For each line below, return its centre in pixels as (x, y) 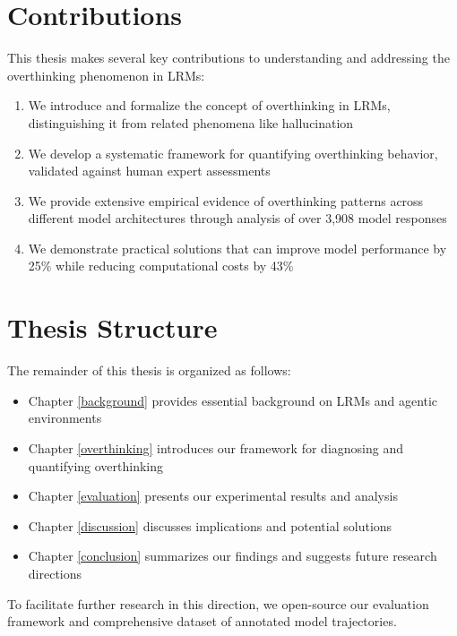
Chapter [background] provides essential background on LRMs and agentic (233, 400)
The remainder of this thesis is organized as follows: (149, 370)
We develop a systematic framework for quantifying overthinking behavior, (233, 153)
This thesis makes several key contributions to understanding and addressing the (228, 58)
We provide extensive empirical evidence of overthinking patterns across (226, 200)
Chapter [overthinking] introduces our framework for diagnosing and (216, 447)
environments (65, 418)
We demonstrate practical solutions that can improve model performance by (237, 248)
